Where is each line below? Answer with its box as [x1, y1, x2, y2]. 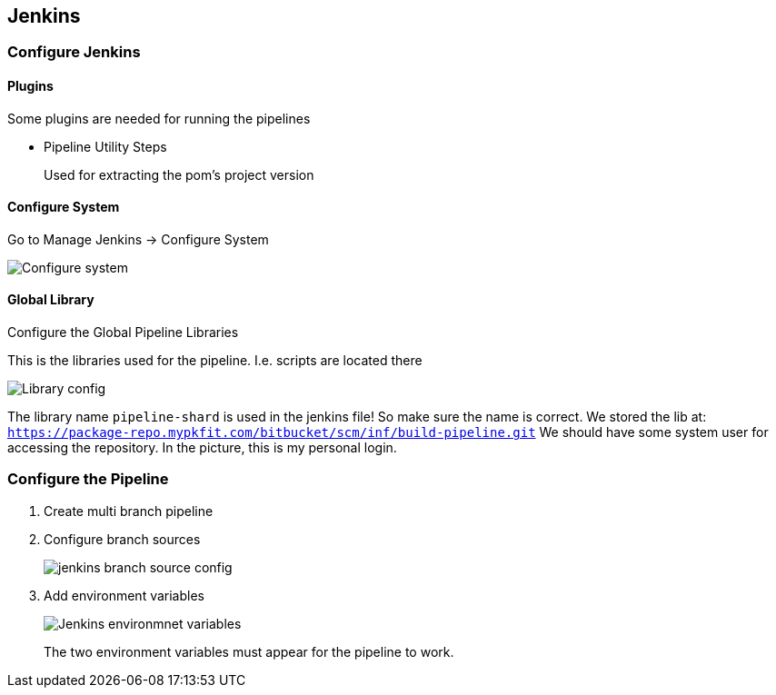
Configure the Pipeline [7, 470, 169, 489]
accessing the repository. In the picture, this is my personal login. [7, 440, 397, 456]
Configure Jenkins [7, 43, 141, 62]
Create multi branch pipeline [44, 502, 214, 519]
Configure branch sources [44, 531, 201, 547]
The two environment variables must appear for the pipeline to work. [44, 643, 454, 660]
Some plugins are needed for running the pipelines [7, 110, 311, 126]
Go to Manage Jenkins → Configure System [7, 231, 269, 247]
